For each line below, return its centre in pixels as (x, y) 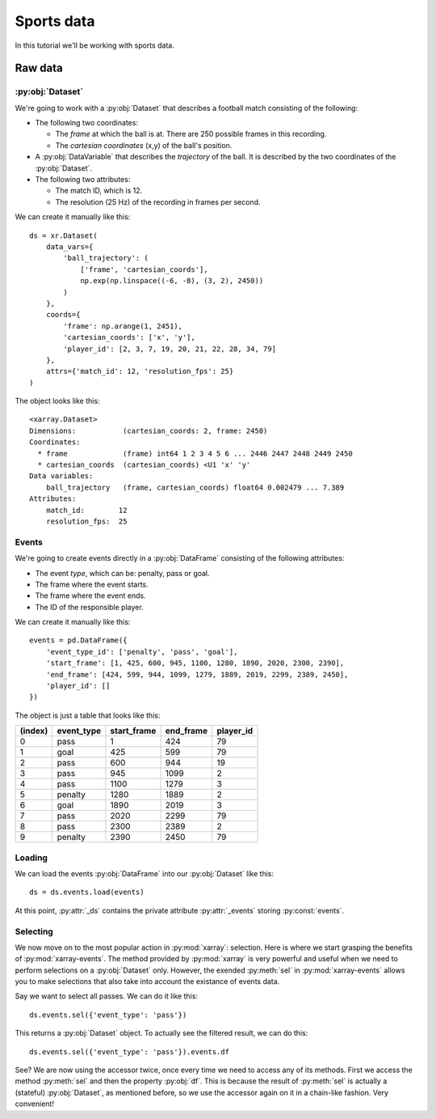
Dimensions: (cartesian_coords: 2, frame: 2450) (149, 430)
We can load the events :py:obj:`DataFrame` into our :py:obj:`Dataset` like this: (145, 873)
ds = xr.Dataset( (63, 235)
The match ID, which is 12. (99, 191)
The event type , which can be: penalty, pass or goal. (122, 573)
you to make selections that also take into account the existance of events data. (147, 981)
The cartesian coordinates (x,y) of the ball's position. (144, 145)
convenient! (34, 1104)
